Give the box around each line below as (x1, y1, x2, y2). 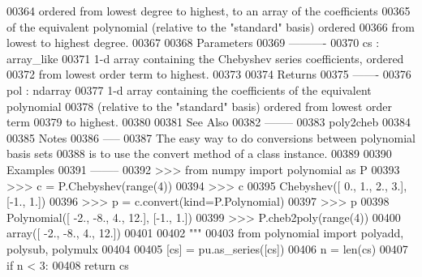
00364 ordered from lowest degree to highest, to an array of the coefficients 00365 (6, 2, 411, 19)
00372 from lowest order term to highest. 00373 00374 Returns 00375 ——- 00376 (6, 66, 411, 83)
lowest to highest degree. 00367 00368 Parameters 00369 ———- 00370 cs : (6, 34, 380, 51)
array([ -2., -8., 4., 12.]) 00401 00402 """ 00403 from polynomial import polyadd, (6, 224, 404, 241)
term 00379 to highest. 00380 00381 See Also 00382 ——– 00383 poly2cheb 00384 (6, 113, 411, 130)
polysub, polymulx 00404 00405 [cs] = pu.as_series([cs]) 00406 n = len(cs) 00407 (6, 240, 408, 257)
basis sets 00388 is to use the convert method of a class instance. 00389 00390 (6, 145, 392, 162)
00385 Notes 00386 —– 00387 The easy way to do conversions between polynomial (6, 129, 416, 146)
